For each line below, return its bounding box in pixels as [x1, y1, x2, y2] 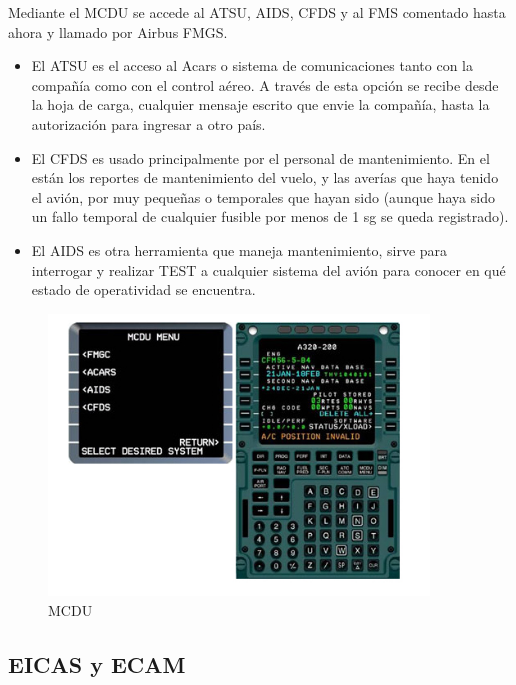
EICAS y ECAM [8, 648, 186, 679]
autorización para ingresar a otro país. [31, 113, 266, 134]
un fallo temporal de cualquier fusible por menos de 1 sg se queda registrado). [31, 206, 509, 227]
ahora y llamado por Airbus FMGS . [8, 21, 228, 42]
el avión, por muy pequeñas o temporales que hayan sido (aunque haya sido [31, 186, 495, 207]
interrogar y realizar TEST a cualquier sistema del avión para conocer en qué [31, 259, 506, 280]
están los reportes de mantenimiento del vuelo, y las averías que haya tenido [31, 167, 499, 188]
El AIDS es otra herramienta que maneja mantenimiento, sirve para [31, 239, 448, 260]
